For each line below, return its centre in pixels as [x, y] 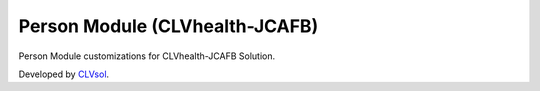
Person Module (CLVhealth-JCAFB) [168, 26]
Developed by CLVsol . [64, 74]
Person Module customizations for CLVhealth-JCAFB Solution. [146, 56]
